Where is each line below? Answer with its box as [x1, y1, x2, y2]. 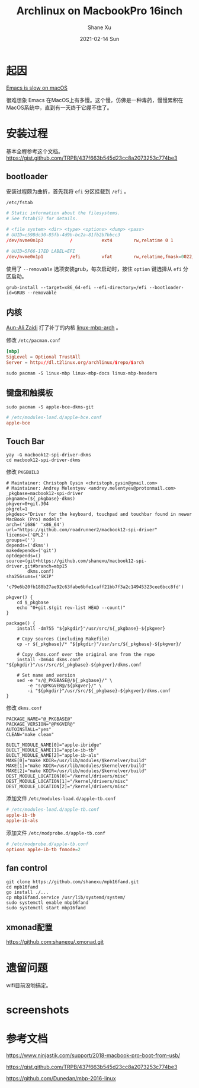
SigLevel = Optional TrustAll [6, 354, 81, 360]
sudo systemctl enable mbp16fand [6, 899, 89, 906]
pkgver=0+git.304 [6, 501, 49, 507]
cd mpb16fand [6, 884, 38, 890]
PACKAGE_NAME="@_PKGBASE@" [6, 716, 73, 722]
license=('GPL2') [6, 532, 49, 538]
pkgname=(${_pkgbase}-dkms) [6, 496, 76, 502]
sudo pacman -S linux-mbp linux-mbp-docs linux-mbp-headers [6, 370, 158, 376]
